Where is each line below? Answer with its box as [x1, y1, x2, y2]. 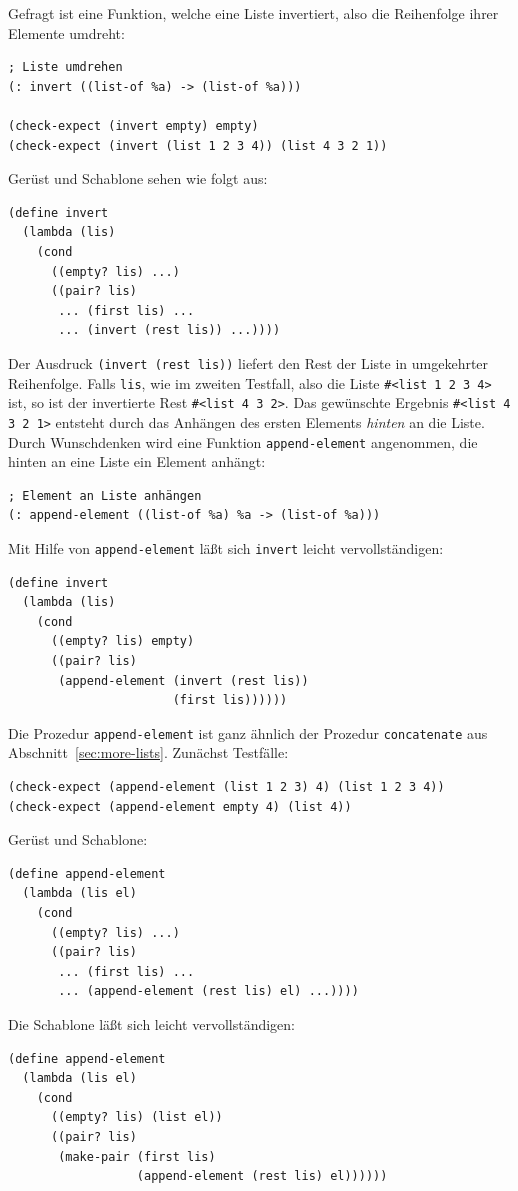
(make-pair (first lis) [58, 1149, 216, 1164]
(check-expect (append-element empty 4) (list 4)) [8, 799, 352, 814]
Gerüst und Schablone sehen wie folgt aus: [8, 168, 268, 189]
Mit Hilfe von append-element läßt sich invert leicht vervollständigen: [8, 537, 444, 558]
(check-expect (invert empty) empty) [8, 118, 259, 133]
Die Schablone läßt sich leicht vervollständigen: [8, 1013, 295, 1034]
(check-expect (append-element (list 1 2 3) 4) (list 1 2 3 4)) [8, 780, 445, 795]
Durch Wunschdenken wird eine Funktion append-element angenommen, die [8, 431, 478, 452]
